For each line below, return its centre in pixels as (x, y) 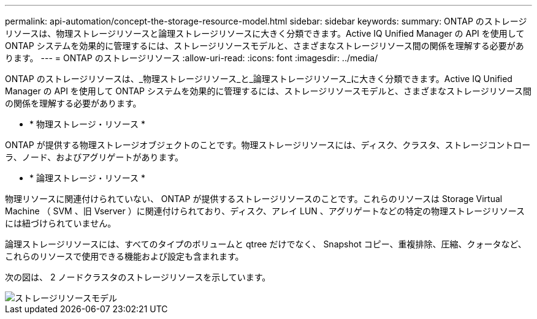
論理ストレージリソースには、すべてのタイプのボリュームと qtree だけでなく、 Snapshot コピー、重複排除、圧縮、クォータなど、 (266, 244)
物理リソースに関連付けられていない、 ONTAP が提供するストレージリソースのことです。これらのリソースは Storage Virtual (254, 199)
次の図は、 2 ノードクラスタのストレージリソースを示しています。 (138, 277)
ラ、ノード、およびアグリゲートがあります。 (94, 157)
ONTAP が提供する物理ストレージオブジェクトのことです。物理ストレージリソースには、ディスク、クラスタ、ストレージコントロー (268, 145)
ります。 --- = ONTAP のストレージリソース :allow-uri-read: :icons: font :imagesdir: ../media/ (192, 58)
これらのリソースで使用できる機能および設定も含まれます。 (124, 256)
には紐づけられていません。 (61, 223)
